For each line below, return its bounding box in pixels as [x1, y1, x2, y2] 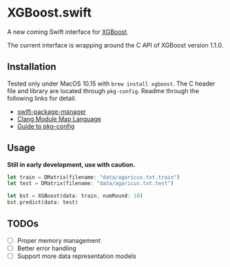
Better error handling [17, 244, 77, 253]
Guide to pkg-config [17, 122, 75, 130]
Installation [7, 61, 56, 73]
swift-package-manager [17, 107, 87, 115]
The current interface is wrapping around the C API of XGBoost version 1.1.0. [7, 41, 224, 49]
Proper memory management [17, 236, 101, 244]
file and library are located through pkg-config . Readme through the [7, 86, 200, 95]
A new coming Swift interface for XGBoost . [7, 28, 129, 36]
